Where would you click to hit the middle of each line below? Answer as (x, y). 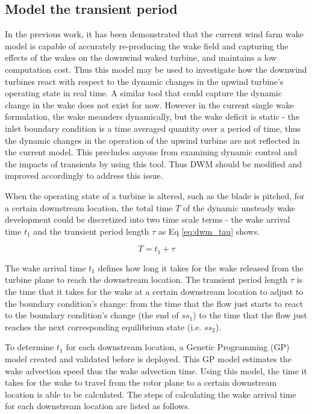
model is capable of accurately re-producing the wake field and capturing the (147, 45)
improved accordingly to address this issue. (84, 175)
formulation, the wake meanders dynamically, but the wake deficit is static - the (152, 116)
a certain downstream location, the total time (89, 207)
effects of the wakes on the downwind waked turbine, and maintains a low (141, 57)
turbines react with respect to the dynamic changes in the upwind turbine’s (144, 81)
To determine (30, 347)
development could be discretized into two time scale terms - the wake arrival (148, 219)
